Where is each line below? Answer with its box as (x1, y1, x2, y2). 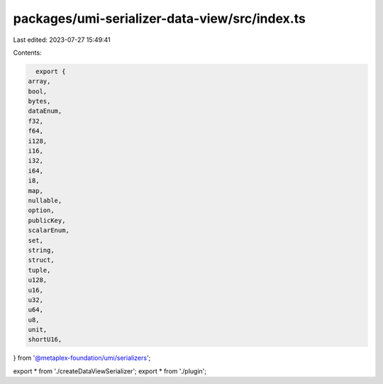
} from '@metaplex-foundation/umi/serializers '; (13, 353, 151, 362)
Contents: (13, 48, 42, 57)
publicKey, (28, 216, 66, 224)
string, (28, 246, 55, 254)
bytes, (28, 97, 51, 106)
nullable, (28, 197, 62, 204)
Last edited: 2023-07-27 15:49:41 (13, 35, 111, 44)
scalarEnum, (28, 226, 70, 234)
